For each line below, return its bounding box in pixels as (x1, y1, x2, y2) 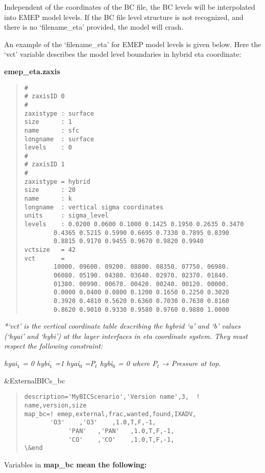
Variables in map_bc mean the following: (4, 459, 147, 469)
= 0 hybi (22, 358, 50, 369)
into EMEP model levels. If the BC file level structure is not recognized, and (4, 11, 244, 22)
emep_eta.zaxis (4, 66, 60, 76)
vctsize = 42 (24, 246, 76, 254)
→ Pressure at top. (162, 358, 221, 369)
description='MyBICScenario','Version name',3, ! (24, 393, 200, 401)
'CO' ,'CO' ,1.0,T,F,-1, (68, 436, 175, 443)
